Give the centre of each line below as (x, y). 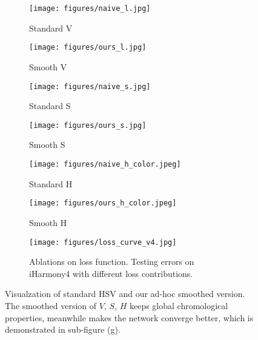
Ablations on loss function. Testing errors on (112, 262)
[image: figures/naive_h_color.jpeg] (105, 164)
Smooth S (47, 145)
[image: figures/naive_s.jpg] (90, 86)
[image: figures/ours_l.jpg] (88, 48)
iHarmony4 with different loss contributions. (111, 273)
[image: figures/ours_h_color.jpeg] (103, 203)
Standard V (51, 28)
